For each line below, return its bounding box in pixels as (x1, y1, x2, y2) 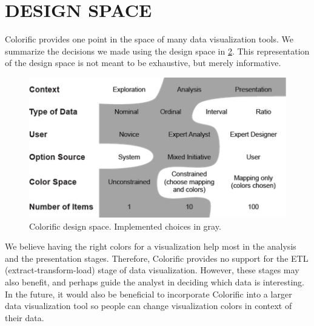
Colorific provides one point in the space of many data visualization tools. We (5, 33, 294, 45)
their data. (5, 311, 44, 324)
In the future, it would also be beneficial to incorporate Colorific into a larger (5, 287, 292, 300)
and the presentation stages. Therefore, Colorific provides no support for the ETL (5, 251, 309, 264)
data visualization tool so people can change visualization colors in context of (5, 299, 292, 312)
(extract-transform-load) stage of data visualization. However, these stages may (5, 264, 299, 276)
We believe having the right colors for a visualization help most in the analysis (5, 240, 296, 253)
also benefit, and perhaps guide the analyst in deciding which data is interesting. (5, 275, 305, 288)
